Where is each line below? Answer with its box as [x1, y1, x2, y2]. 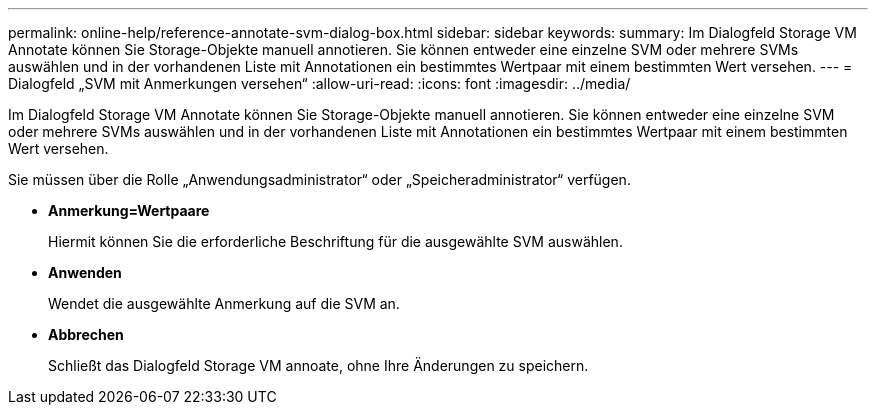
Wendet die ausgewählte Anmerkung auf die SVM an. [48, 295, 400, 312]
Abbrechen [48, 326, 124, 343]
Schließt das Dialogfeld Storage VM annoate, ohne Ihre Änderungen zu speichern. [48, 357, 589, 374]
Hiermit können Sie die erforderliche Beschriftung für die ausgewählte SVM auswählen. [48, 233, 623, 250]
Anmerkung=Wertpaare [48, 202, 210, 219]
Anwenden [48, 264, 122, 281]
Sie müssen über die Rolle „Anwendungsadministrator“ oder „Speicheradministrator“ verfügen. [8, 171, 631, 188]
